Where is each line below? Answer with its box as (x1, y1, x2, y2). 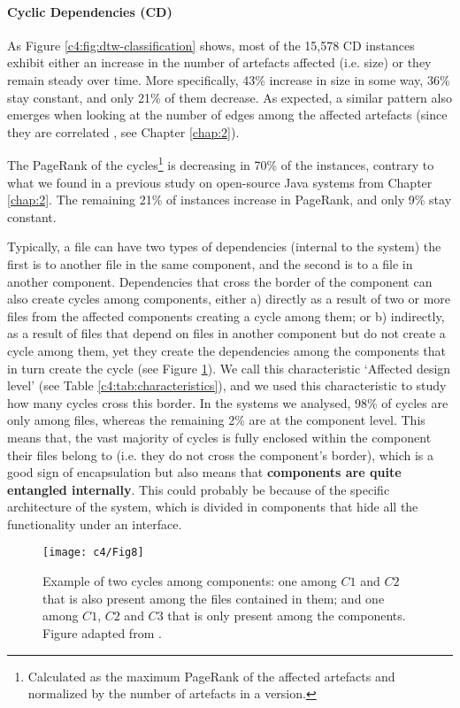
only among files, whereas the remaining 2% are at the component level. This (7, 411, 425, 429)
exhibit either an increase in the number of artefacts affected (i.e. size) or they (7, 53, 432, 72)
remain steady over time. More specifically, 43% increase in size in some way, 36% (7, 70, 450, 88)
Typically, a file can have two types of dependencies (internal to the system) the (7, 237, 441, 256)
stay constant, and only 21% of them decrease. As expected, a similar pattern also (7, 88, 452, 106)
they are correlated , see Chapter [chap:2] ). (7, 122, 240, 141)
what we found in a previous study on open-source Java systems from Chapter (7, 173, 433, 191)
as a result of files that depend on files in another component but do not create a (7, 324, 446, 342)
